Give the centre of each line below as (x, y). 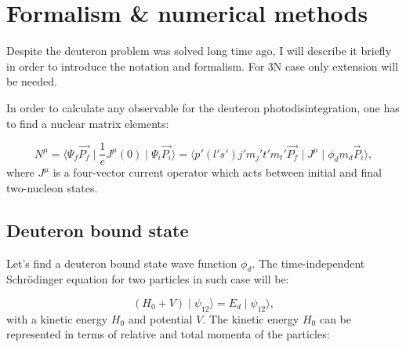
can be (335, 318)
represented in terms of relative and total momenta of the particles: (168, 334)
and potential (160, 318)
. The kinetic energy (251, 318)
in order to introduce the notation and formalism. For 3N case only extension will (202, 66)
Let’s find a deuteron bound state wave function (122, 263)
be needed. (32, 81)
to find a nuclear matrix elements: (88, 123)
